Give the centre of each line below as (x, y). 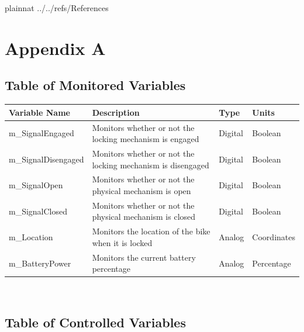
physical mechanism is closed (144, 217)
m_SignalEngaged (42, 133)
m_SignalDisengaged (46, 159)
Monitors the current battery (144, 257)
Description (116, 112)
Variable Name (39, 112)
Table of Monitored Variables (95, 85)
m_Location (31, 237)
